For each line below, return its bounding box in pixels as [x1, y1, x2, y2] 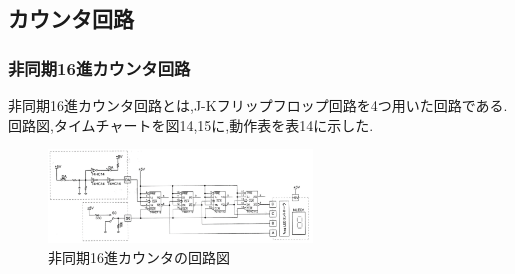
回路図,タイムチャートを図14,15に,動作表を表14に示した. [8, 114, 374, 135]
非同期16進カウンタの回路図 [48, 246, 230, 267]
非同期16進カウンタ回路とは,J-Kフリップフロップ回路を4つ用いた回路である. [8, 95, 508, 115]
